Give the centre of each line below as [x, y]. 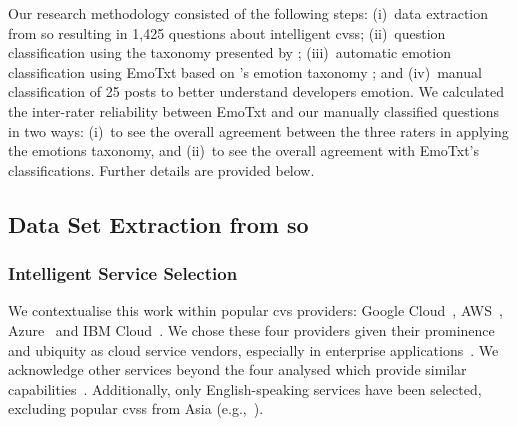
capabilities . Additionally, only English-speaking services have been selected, [245, 388]
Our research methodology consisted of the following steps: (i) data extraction [248, 13]
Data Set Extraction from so [158, 223]
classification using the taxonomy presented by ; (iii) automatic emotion [229, 52]
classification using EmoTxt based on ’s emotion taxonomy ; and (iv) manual [245, 71]
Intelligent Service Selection [123, 273]
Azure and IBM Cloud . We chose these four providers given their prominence [251, 329]
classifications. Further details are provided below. [161, 169]
